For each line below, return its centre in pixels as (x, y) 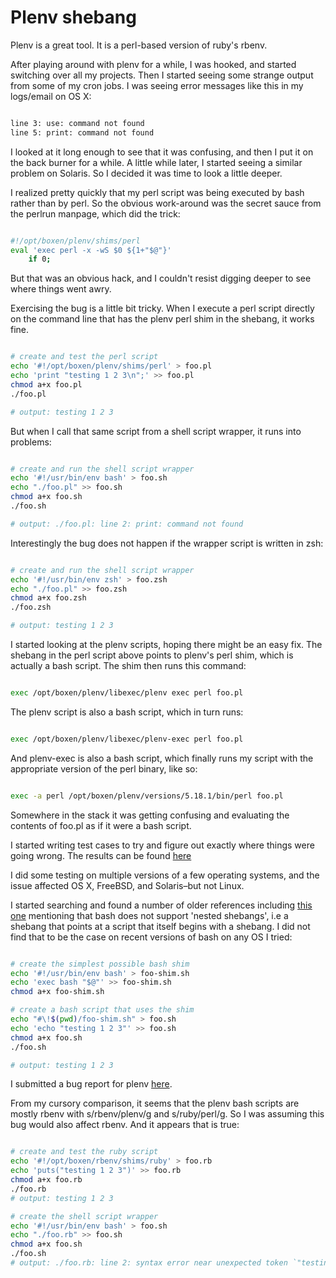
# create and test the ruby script (84, 1152)
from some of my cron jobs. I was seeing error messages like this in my (157, 85)
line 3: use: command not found (77, 123)
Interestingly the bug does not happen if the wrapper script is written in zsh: (167, 543)
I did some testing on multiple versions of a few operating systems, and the (165, 875)
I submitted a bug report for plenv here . (91, 1084)
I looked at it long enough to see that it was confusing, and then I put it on (162, 152)
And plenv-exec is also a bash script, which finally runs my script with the (162, 758)
